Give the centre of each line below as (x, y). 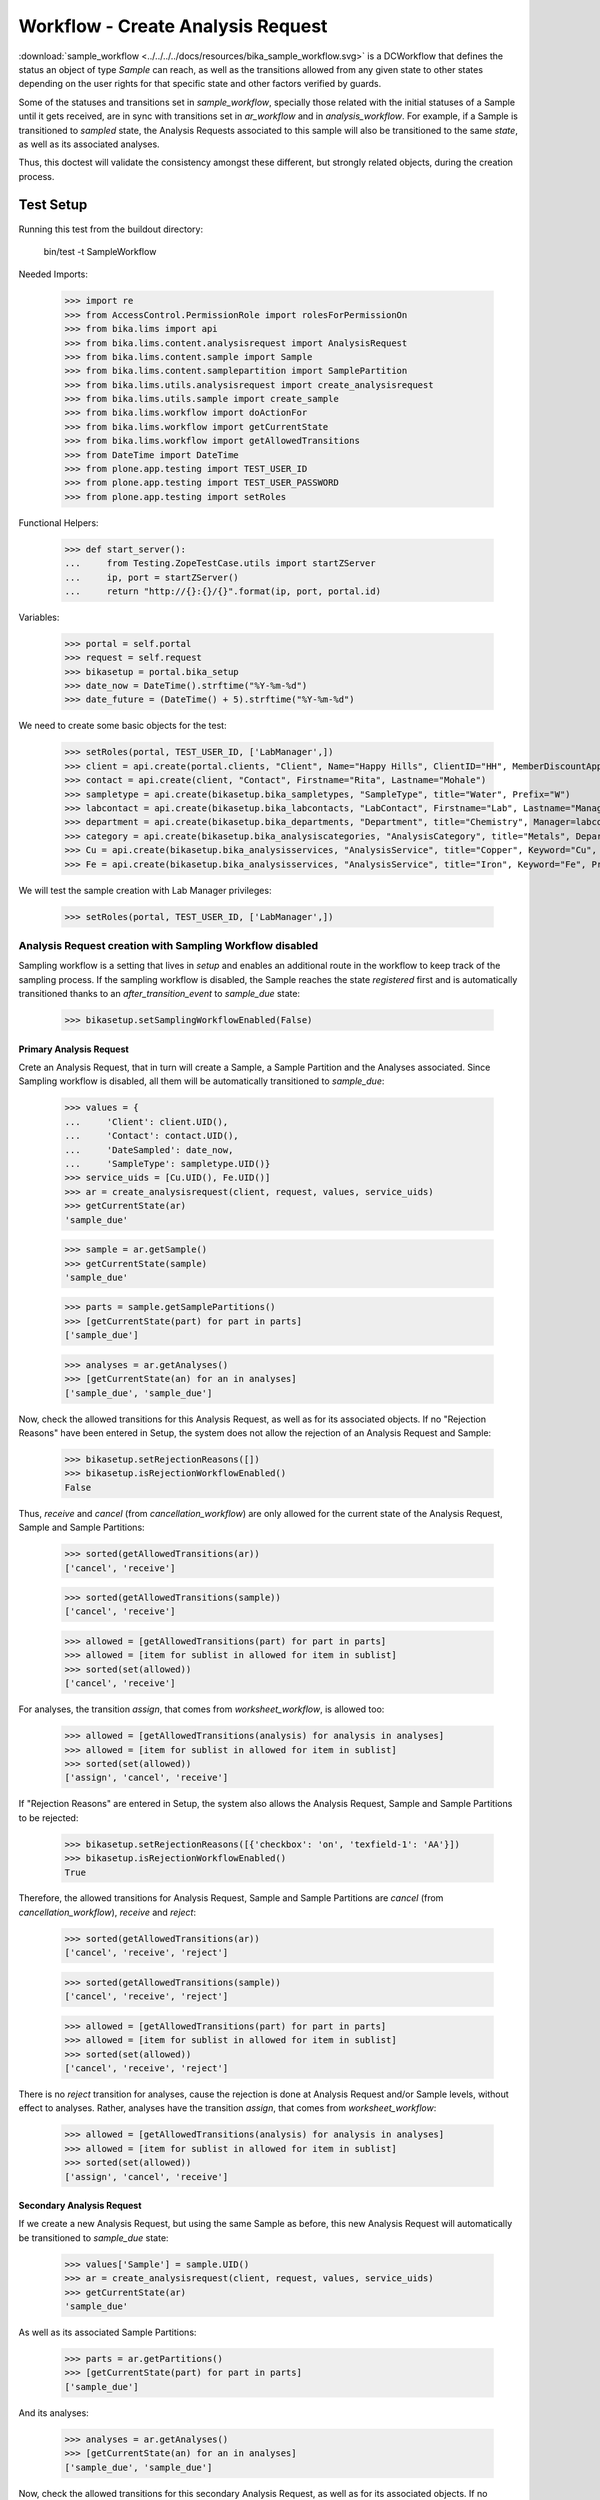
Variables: (39, 617)
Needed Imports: (53, 274)
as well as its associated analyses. (89, 144)
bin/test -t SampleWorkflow (100, 251)
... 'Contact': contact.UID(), (151, 1136)
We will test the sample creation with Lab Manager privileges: (145, 890)
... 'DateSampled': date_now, (149, 1149)
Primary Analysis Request (73, 1049)
